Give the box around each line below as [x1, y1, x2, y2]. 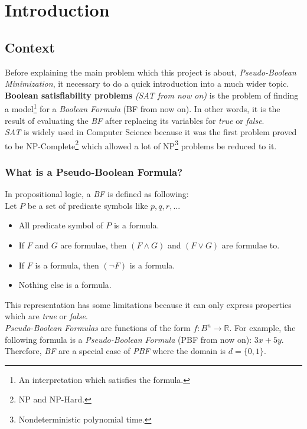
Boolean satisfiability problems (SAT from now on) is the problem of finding [5, 89, 299, 101]
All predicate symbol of [18, 219, 103, 231]
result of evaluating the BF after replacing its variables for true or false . [5, 114, 264, 126]
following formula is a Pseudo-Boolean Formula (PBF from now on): [5, 333, 252, 345]
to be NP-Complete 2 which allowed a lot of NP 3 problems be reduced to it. [5, 137, 277, 152]
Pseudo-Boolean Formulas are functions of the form [5, 322, 191, 334]
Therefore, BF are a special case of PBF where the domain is [5, 345, 226, 357]
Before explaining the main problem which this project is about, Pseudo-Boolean [5, 66, 296, 78]
